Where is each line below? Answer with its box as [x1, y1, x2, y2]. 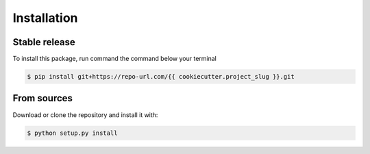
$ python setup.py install [27, 129, 118, 137]
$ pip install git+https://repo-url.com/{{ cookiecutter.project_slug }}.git [27, 73, 295, 81]
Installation [12, 10, 78, 25]
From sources [12, 92, 73, 104]
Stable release [12, 36, 75, 48]
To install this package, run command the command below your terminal [12, 55, 217, 63]
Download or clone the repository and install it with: [12, 110, 158, 119]
